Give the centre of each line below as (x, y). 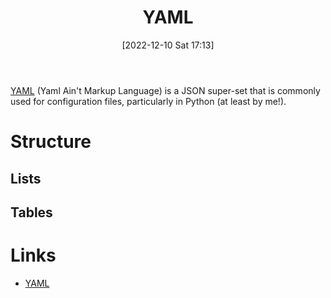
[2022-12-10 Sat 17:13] (168, 45)
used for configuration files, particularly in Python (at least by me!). (148, 101)
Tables (31, 212)
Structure (51, 142)
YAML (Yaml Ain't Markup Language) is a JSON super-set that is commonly (165, 90)
